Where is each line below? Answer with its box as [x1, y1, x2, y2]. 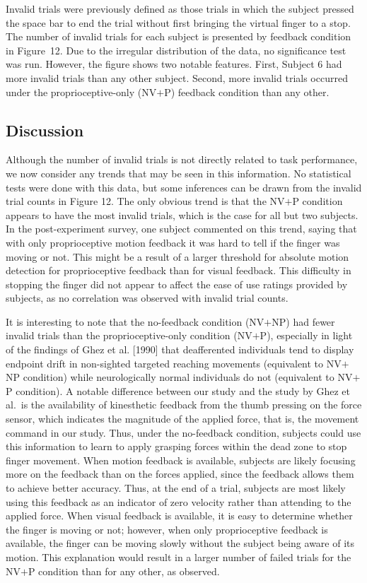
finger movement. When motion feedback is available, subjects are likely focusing [6, 452, 356, 467]
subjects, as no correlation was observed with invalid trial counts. [6, 290, 289, 305]
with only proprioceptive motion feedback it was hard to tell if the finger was [6, 235, 340, 249]
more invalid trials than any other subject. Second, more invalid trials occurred [6, 70, 348, 85]
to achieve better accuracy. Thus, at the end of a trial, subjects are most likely [6, 481, 346, 495]
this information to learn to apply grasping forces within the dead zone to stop [6, 439, 347, 454]
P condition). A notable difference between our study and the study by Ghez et [6, 383, 351, 398]
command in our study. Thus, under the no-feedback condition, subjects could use [6, 425, 361, 440]
